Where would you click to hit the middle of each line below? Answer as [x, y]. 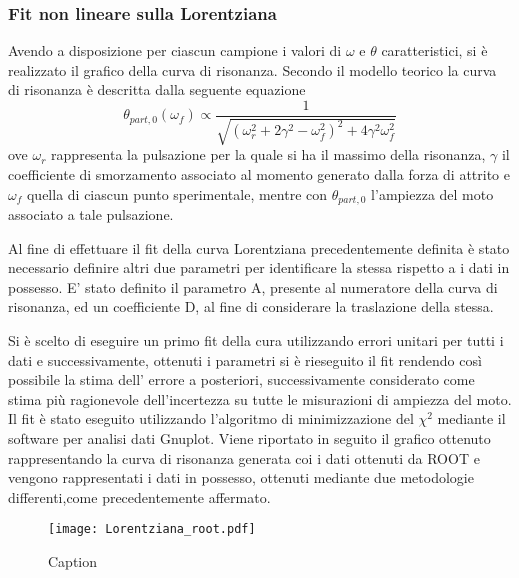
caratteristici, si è [434, 50]
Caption [73, 561]
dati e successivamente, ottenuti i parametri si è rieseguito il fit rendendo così [245, 359]
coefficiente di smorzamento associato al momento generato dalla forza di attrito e [259, 174]
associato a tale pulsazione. [91, 214]
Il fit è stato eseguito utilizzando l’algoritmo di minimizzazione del [211, 418]
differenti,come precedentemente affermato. [139, 496]
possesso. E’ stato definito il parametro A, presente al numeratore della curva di [253, 286]
